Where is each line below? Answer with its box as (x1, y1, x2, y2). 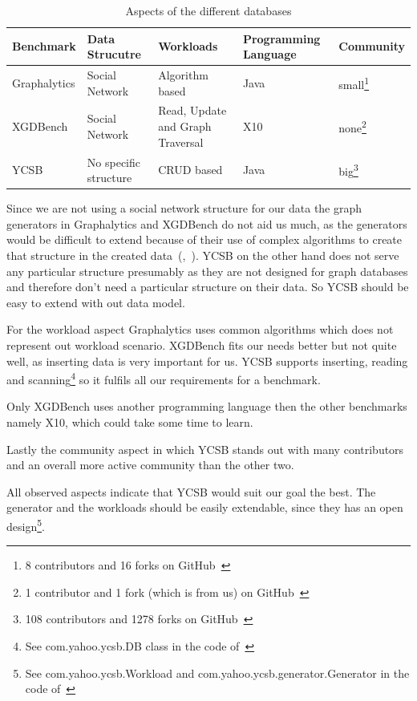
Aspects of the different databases (125, 2, 292, 18)
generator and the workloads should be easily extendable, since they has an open (6, 499, 403, 516)
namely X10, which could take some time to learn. (6, 413, 253, 430)
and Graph (158, 118, 212, 135)
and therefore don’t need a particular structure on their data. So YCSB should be (6, 278, 409, 295)
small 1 (338, 74, 370, 92)
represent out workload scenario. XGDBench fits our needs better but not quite (6, 336, 397, 353)
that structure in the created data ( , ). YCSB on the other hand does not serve (6, 246, 399, 263)
